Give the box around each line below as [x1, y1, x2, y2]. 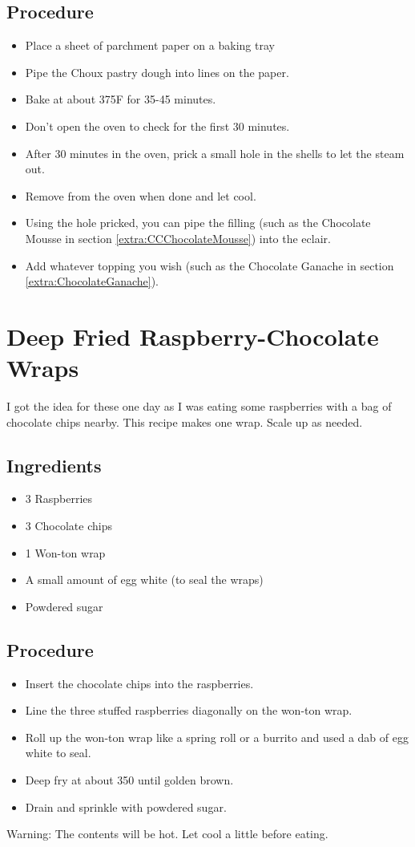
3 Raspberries [25, 490, 93, 507]
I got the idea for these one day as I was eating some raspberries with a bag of [6, 398, 392, 415]
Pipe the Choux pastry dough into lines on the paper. [25, 63, 289, 80]
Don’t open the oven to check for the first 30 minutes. [25, 117, 290, 134]
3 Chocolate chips [25, 517, 112, 534]
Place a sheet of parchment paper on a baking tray [25, 37, 275, 54]
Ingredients [6, 452, 102, 477]
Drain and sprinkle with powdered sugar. [25, 798, 227, 815]
